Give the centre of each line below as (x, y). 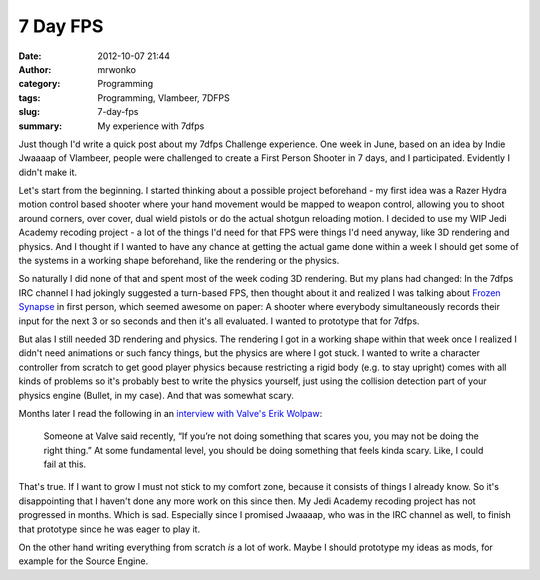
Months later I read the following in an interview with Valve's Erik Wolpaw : (170, 413)
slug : (29, 112)
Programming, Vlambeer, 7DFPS (163, 97)
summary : (40, 126)
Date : (30, 56)
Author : (35, 69)
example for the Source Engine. (83, 561)
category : (39, 84)
